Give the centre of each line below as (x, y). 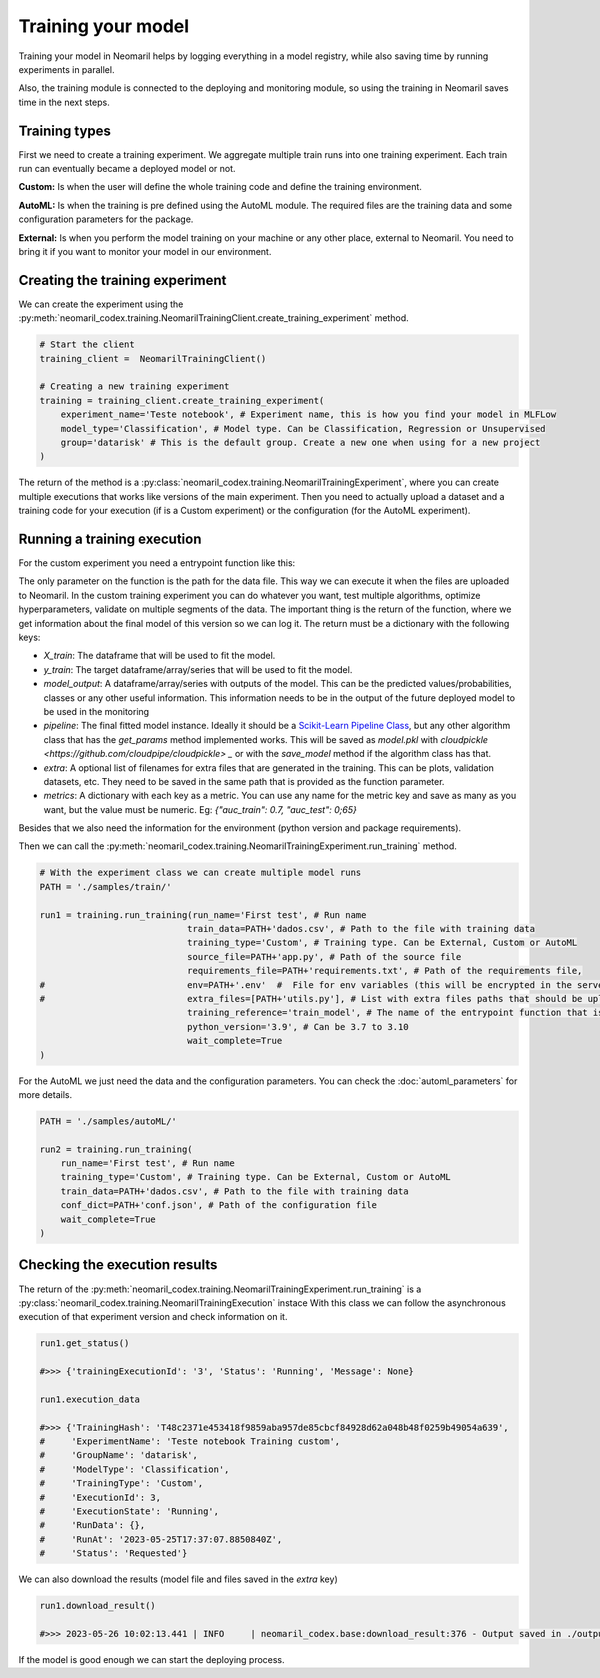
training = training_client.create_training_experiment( (182, 400)
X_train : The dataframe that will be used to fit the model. (159, 656)
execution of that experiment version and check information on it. (153, 1317)
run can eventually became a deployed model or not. (127, 169)
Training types (65, 130)
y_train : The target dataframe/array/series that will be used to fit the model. (198, 669)
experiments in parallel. (66, 69)
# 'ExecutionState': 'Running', (129, 1511)
